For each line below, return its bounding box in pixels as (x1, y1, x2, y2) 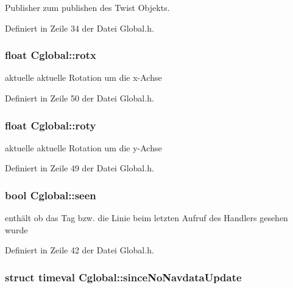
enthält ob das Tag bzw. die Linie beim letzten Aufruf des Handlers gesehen (5, 211, 288, 224)
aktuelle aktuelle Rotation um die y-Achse (5, 141, 162, 154)
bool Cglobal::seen (5, 187, 96, 202)
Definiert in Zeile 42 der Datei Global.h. (5, 244, 154, 256)
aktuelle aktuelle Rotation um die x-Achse (5, 71, 162, 84)
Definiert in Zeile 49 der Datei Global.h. (5, 162, 154, 174)
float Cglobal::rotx (5, 47, 96, 63)
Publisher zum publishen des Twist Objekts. (5, 1, 170, 13)
